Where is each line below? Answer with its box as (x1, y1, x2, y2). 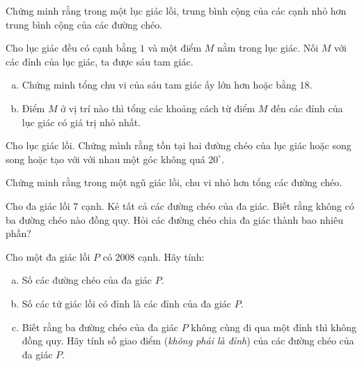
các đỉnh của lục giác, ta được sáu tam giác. (6, 54, 194, 68)
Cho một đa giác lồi (6, 249, 90, 264)
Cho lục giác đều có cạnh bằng (6, 40, 137, 55)
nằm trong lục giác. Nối (217, 40, 319, 55)
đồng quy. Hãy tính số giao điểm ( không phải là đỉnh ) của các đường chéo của (22, 333, 354, 348)
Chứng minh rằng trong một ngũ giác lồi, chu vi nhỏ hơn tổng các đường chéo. (6, 175, 343, 190)
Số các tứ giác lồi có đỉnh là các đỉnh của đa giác (22, 296, 231, 310)
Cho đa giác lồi (6, 198, 70, 213)
